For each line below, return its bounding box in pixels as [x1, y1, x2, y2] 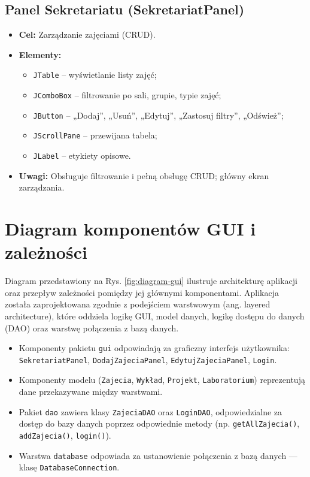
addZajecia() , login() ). [19, 429, 111, 442]
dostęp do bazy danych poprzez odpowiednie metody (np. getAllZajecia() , [19, 417, 300, 430]
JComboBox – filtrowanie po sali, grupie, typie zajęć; [33, 89, 221, 101]
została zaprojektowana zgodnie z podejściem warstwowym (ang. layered [5, 298, 271, 310]
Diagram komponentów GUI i [5, 216, 256, 241]
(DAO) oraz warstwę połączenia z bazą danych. [5, 321, 179, 334]
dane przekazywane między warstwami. [19, 385, 163, 398]
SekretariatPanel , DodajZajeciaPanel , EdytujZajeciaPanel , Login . [19, 353, 277, 366]
